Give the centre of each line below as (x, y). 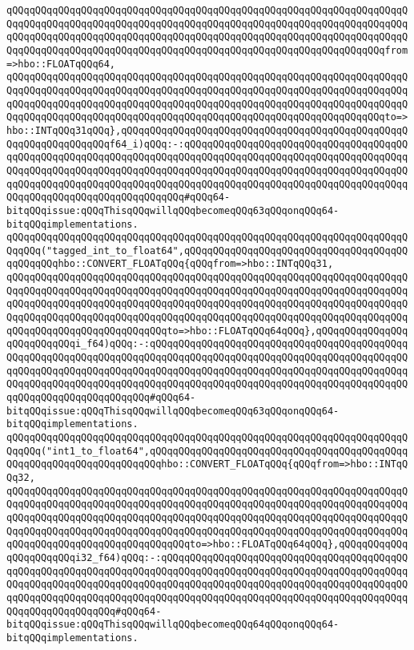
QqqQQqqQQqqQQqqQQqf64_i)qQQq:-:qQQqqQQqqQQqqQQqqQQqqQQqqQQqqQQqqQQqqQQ (207, 144)
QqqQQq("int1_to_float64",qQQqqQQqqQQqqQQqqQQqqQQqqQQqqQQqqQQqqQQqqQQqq (207, 451)
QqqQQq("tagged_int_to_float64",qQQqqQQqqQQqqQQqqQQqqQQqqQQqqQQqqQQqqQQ (207, 250)
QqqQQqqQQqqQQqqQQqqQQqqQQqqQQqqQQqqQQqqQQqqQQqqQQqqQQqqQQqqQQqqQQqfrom (207, 50)
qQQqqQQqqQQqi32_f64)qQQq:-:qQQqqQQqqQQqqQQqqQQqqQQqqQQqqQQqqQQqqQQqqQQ (207, 557)
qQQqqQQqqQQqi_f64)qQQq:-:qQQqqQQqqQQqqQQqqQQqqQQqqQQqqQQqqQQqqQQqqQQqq (207, 344)
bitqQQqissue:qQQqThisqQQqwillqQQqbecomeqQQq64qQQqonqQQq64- (173, 625)
